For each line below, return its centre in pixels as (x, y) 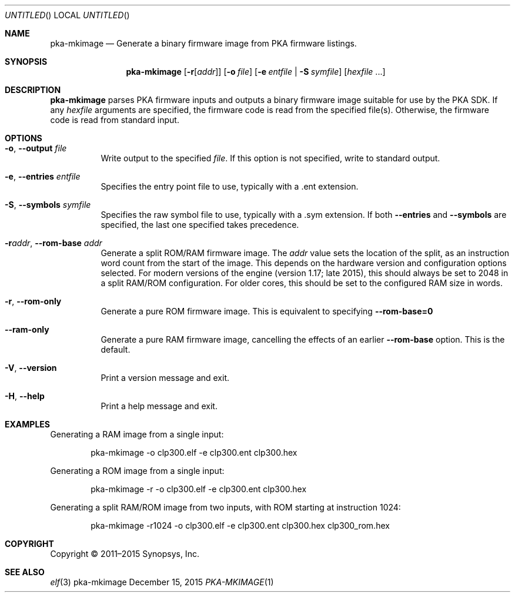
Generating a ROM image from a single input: (137, 471)
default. (116, 349)
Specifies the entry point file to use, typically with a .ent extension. (230, 186)
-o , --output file (36, 148)
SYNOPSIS (26, 62)
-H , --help (25, 396)
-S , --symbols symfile (48, 205)
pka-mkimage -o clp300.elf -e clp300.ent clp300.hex (194, 452)
